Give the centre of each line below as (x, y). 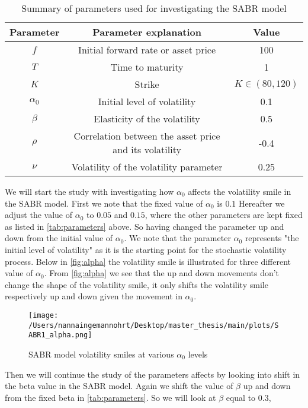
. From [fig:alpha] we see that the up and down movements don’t (162, 273)
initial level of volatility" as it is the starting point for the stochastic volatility (146, 249)
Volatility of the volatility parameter (147, 167)
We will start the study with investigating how (89, 191)
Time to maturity (147, 67)
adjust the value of (39, 215)
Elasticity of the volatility (147, 118)
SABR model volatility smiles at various (101, 354)
